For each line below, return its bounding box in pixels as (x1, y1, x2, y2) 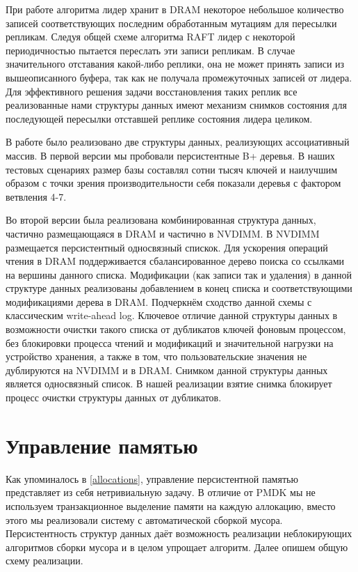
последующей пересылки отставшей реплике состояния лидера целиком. (6, 111, 313, 125)
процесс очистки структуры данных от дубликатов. (6, 390, 222, 405)
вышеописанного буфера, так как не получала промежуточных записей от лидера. (6, 70, 352, 84)
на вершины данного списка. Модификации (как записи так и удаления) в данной (6, 267, 352, 281)
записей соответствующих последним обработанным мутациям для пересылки (6, 15, 337, 30)
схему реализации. (6, 553, 83, 568)
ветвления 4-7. (6, 189, 67, 203)
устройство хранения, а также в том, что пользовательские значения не (6, 349, 307, 364)
